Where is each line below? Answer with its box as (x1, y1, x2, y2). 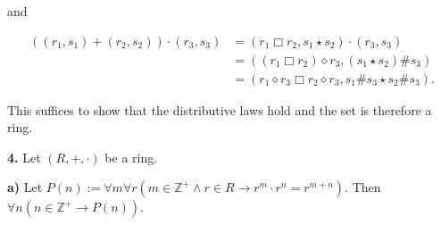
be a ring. (104, 147, 158, 166)
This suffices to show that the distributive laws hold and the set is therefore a (7, 100, 432, 119)
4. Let (7, 147, 41, 166)
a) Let (7, 178, 43, 196)
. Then (345, 178, 381, 196)
